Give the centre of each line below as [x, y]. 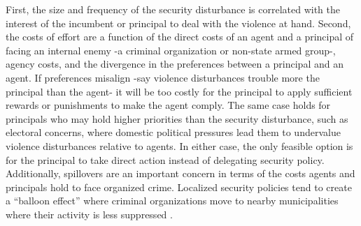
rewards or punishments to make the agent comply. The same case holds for [168, 105]
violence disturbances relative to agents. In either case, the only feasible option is [179, 145]
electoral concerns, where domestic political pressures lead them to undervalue [173, 132]
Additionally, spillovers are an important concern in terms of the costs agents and [180, 173]
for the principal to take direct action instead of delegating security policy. [165, 159]
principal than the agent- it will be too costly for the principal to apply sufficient [179, 91]
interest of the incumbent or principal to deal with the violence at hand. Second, [178, 23]
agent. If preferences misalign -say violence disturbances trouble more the [163, 77]
